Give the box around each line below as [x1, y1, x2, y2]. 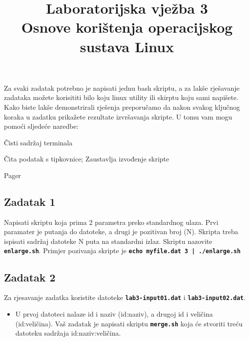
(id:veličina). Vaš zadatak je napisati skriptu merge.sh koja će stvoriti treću [15, 318, 243, 328]
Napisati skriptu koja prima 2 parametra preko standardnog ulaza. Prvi [4, 217, 219, 227]
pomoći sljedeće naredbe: [4, 121, 79, 131]
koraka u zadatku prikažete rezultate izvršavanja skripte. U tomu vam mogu [4, 111, 232, 121]
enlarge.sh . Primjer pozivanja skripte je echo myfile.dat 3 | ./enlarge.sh [4, 245, 241, 256]
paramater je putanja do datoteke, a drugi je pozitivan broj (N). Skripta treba [4, 226, 238, 237]
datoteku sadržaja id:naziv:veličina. [15, 328, 121, 338]
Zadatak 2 [4, 269, 56, 284]
